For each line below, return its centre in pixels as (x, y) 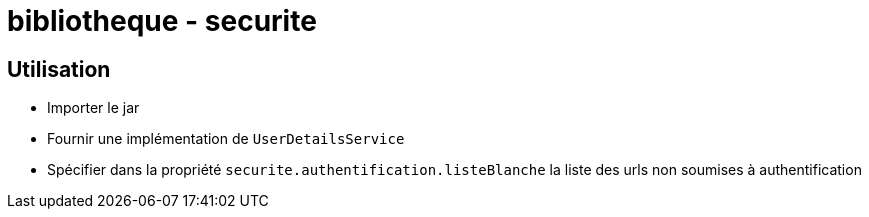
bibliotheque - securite (162, 21)
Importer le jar (93, 108)
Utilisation (59, 69)
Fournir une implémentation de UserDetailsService (226, 139)
